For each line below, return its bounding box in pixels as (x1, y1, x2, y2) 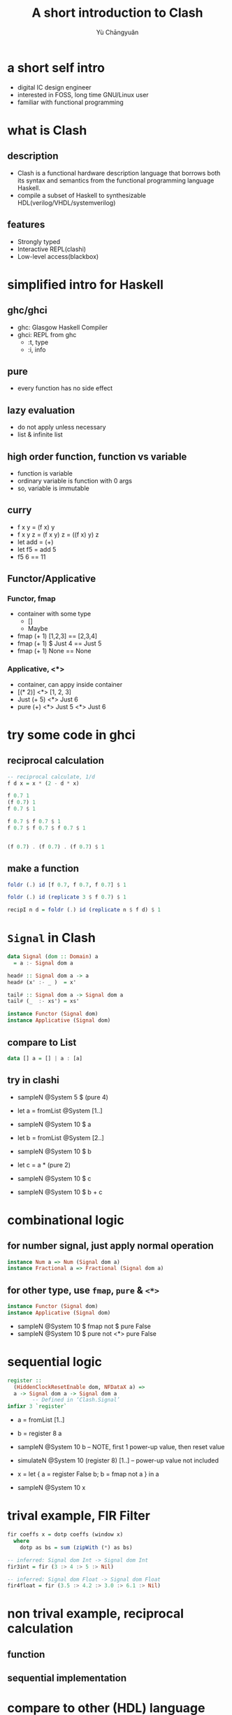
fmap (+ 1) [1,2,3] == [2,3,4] (17, 632, 98, 641)
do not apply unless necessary (17, 423, 106, 432)
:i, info (27, 345, 46, 354)
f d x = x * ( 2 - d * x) (7, 780, 80, 787)
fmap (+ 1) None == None (17, 647, 92, 655)
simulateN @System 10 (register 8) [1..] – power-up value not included (17, 1456, 219, 1465)
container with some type (17, 610, 92, 618)
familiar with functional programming (17, 98, 124, 106)
